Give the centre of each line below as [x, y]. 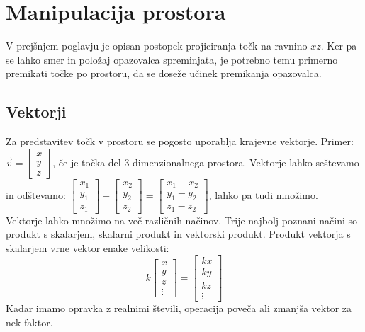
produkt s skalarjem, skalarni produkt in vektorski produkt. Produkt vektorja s [178, 234]
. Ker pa [339, 46]
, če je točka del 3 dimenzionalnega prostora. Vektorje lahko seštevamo [206, 162]
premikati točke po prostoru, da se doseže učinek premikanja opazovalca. [164, 73]
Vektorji [36, 111]
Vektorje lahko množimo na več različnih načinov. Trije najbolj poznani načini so [182, 220]
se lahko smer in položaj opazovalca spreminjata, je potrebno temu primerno [172, 59]
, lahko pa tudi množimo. [263, 194]
